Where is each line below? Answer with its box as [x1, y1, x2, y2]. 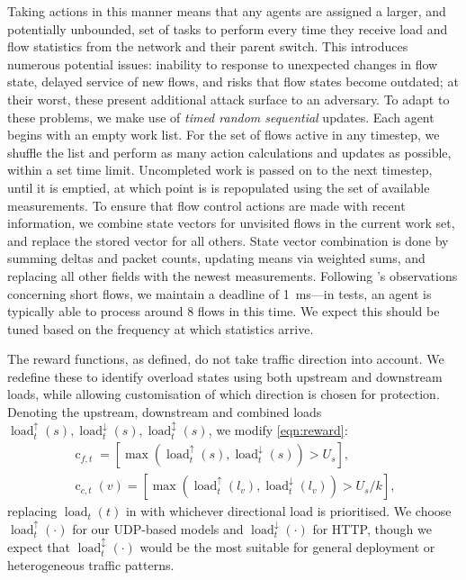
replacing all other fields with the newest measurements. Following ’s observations [7, 266, 458, 285]
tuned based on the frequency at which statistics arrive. [7, 319, 314, 338]
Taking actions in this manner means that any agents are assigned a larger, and [7, 2, 446, 20]
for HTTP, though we [312, 519, 432, 538]
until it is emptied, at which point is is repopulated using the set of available [7, 177, 430, 196]
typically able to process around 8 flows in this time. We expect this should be [7, 302, 440, 321]
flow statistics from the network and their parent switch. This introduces [7, 37, 408, 56]
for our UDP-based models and [72, 519, 244, 538]
